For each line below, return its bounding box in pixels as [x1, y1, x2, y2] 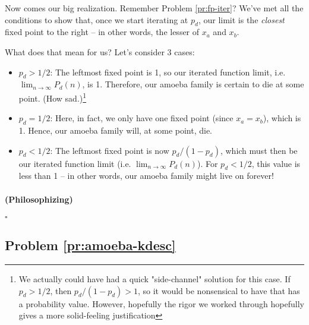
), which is [263, 112, 301, 124]
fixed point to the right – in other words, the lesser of [5, 26, 200, 38]
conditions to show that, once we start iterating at [5, 13, 188, 26]
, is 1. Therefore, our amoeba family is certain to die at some [82, 78, 304, 90]
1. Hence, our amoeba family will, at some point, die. [18, 124, 213, 137]
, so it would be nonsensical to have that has [137, 284, 300, 296]
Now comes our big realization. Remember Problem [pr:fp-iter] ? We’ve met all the [5, 2, 304, 14]
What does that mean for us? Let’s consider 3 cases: [5, 45, 195, 58]
